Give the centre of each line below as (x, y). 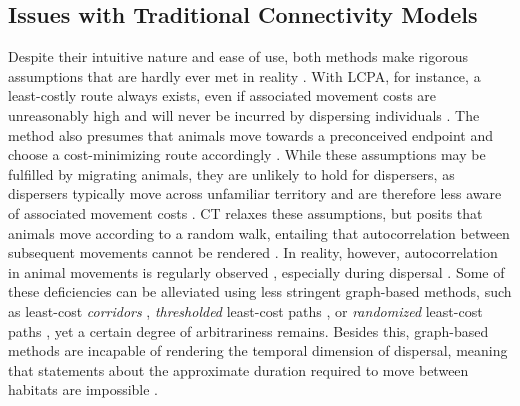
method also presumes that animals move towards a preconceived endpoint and (251, 134)
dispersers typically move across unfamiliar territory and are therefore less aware (255, 193)
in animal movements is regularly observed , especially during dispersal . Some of (256, 271)
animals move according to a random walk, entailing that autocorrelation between (259, 232)
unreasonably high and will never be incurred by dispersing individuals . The (244, 114)
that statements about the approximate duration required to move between (238, 369)
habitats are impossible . (83, 389)
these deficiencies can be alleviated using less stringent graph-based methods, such (260, 291)
